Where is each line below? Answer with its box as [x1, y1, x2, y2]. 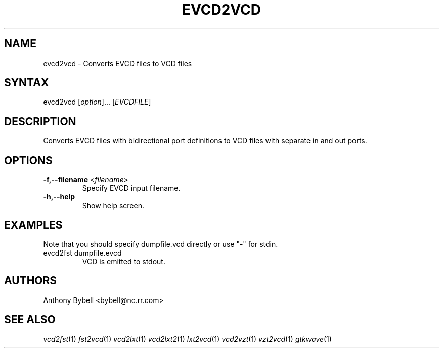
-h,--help [43, 192, 75, 202]
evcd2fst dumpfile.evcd [43, 248, 122, 257]
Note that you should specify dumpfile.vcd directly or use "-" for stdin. [43, 239, 278, 248]
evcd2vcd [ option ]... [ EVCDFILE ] [43, 97, 151, 107]
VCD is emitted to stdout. [82, 257, 165, 266]
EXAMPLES [4, 218, 63, 231]
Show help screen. [82, 201, 144, 210]
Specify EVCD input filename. [82, 184, 181, 193]
